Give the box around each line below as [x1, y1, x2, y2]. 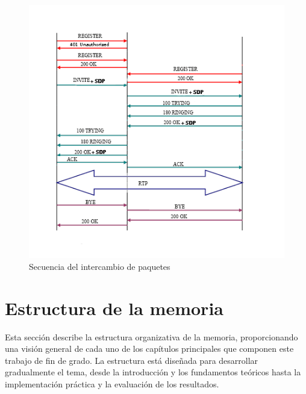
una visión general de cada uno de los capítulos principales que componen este [5, 342, 294, 355]
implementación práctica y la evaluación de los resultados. [5, 378, 219, 390]
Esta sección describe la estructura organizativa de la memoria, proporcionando [5, 330, 298, 343]
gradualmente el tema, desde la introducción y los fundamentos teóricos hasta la [5, 366, 301, 378]
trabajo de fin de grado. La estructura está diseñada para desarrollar [5, 354, 258, 366]
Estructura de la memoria [5, 295, 223, 320]
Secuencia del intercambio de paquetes [29, 260, 170, 272]
